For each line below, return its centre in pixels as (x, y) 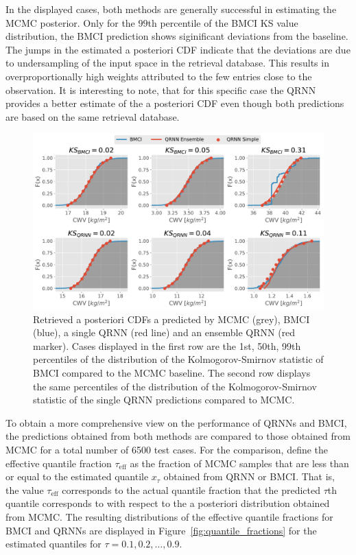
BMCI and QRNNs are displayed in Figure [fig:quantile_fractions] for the (161, 530)
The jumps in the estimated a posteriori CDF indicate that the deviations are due (178, 49)
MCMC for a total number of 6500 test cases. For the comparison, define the (167, 449)
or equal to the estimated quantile (77, 476)
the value (25, 489)
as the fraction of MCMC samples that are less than (239, 463)
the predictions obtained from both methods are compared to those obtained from (178, 436)
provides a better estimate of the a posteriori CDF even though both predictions (175, 103)
